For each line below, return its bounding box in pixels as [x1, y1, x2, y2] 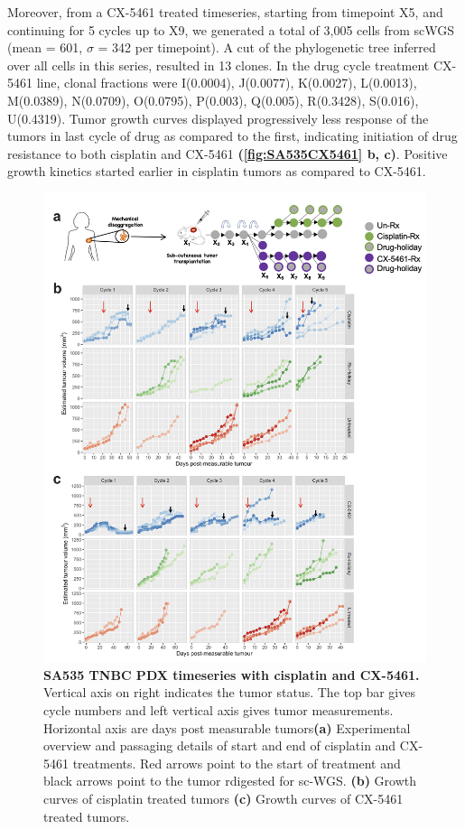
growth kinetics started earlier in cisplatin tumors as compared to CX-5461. [7, 162, 426, 181]
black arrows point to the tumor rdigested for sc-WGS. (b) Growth [43, 771, 416, 790]
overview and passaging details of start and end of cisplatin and [43, 736, 396, 755]
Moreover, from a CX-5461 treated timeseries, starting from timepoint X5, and [7, 3, 443, 21]
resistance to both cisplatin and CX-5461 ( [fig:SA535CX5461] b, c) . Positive [7, 144, 448, 163]
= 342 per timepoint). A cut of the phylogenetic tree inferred [98, 38, 436, 57]
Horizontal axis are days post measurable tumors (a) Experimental [43, 718, 411, 737]
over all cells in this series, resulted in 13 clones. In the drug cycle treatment [7, 55, 430, 74]
